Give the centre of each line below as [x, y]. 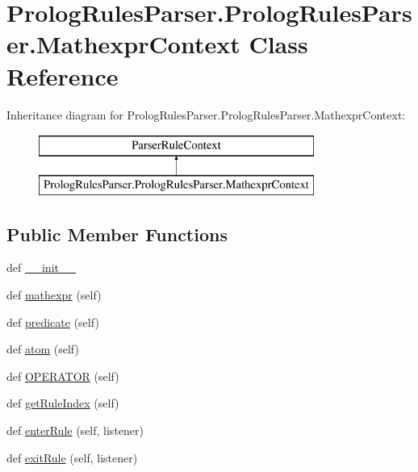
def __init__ [41, 267]
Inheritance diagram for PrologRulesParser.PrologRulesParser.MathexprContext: [206, 114]
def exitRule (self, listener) [72, 457]
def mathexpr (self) [54, 295]
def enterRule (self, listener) [75, 430]
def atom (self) [43, 349]
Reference [63, 75]
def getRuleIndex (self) [63, 403]
